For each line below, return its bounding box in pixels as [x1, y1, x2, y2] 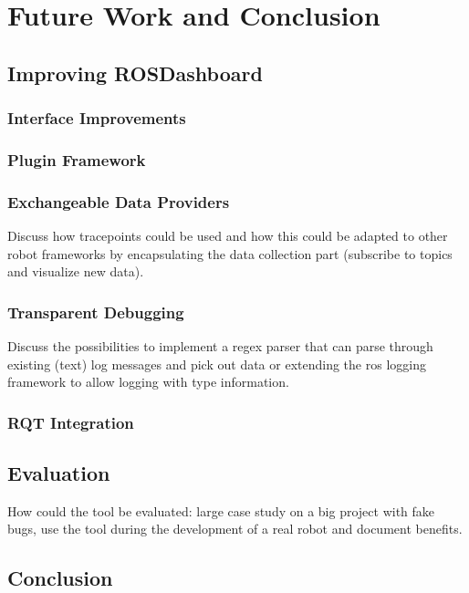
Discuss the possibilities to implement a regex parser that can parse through [7, 337, 433, 356]
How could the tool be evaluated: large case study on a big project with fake [7, 501, 435, 520]
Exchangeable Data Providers [7, 190, 230, 213]
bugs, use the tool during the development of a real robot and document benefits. [7, 519, 463, 538]
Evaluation [7, 459, 110, 487]
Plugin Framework [7, 148, 146, 171]
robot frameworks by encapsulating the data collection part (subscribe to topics [7, 244, 453, 263]
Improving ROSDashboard [7, 58, 263, 87]
